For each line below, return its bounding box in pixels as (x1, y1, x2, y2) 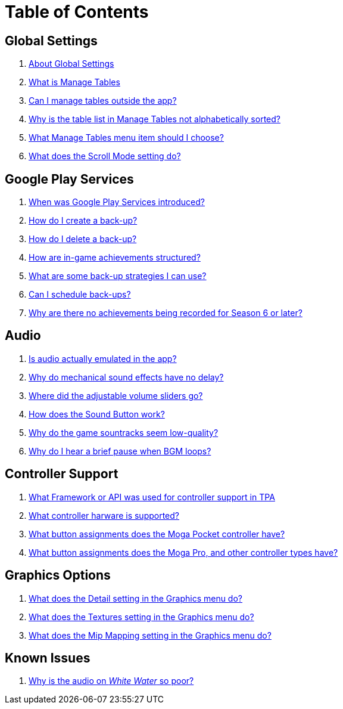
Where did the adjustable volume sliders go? (29, 390, 203, 401)
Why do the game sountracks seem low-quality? (29, 427, 219, 438)
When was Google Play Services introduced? (29, 197, 205, 208)
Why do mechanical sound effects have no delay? (29, 371, 224, 382)
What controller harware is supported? (29, 510, 180, 521)
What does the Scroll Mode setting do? (29, 151, 181, 162)
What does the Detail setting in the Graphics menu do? (29, 593, 242, 603)
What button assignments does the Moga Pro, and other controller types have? (29, 547, 338, 558)
